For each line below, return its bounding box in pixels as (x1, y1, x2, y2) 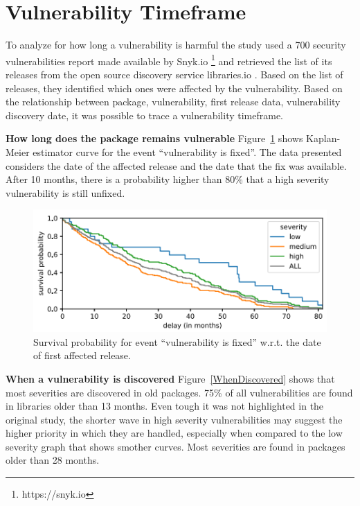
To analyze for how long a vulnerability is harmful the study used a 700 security (6, 37, 346, 52)
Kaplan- (306, 131, 341, 146)
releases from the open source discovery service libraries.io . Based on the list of (6, 67, 343, 81)
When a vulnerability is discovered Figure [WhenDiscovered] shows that (6, 371, 335, 385)
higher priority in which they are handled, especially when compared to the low (6, 426, 343, 440)
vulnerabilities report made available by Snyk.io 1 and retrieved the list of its (6, 51, 332, 68)
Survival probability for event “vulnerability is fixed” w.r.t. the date (33, 334, 321, 349)
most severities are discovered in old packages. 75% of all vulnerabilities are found (6, 385, 353, 399)
